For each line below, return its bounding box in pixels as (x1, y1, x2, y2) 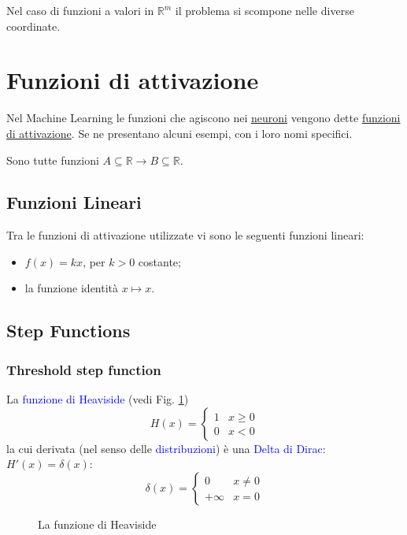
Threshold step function (6, 359, 161, 379)
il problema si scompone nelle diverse (175, 2, 354, 18)
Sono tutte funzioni (6, 151, 99, 168)
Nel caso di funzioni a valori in (6, 2, 154, 18)
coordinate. (6, 17, 61, 34)
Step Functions (6, 318, 131, 343)
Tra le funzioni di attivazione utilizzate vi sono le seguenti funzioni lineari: (6, 227, 364, 243)
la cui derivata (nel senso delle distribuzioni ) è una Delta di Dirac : (6, 440, 326, 456)
